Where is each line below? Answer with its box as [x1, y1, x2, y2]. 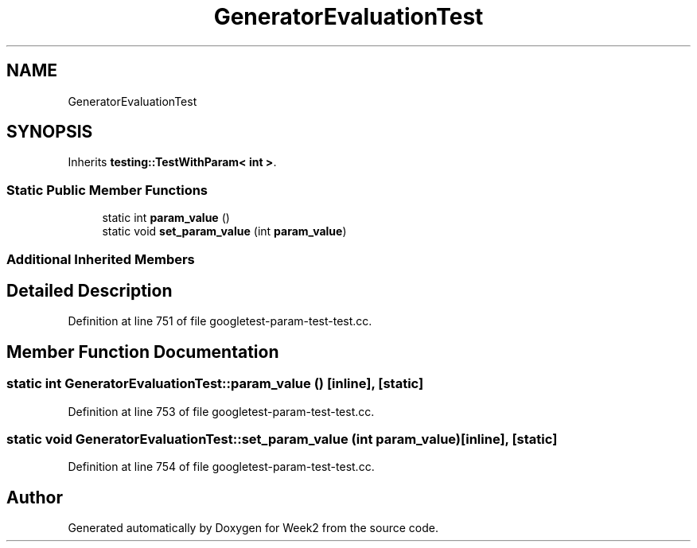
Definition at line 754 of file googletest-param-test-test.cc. [68, 460, 375, 474]
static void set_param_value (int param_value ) [102, 224, 347, 239]
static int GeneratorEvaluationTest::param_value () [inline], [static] [6, 375, 424, 392]
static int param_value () [102, 211, 230, 225]
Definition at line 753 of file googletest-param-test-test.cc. [68, 404, 375, 418]
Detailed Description [6, 280, 173, 301]
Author [6, 487, 63, 507]
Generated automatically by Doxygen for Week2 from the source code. [68, 521, 438, 535]
